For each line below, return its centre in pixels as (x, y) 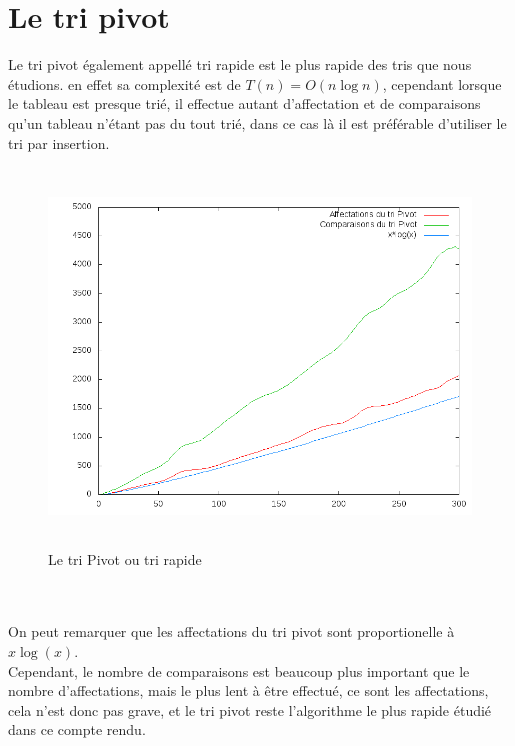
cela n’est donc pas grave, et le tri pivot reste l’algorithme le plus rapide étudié (250, 709)
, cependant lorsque (442, 83)
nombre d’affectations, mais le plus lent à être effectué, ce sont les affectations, (248, 690)
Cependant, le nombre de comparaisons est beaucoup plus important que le (239, 670)
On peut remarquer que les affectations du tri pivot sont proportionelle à (231, 631)
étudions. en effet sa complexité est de (124, 83)
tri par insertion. (59, 142)
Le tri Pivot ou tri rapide (125, 558)
